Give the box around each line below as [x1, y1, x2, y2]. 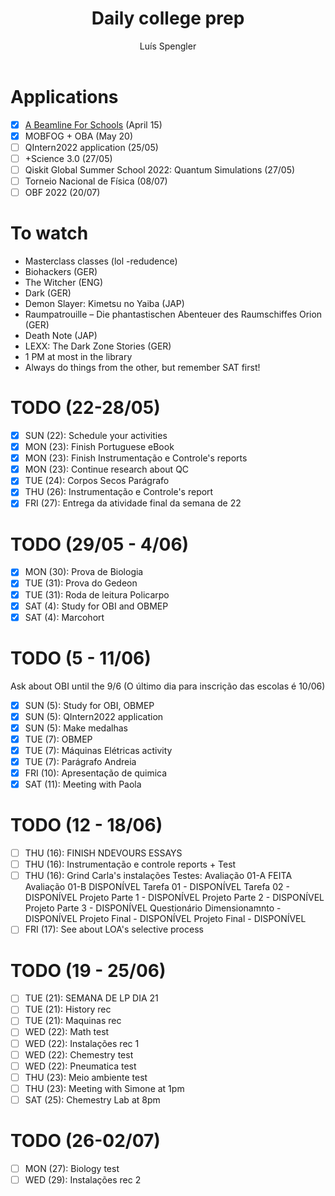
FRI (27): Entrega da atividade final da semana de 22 [24, 497, 242, 509]
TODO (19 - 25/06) [10, 959, 167, 982]
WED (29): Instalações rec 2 [24, 1173, 142, 1186]
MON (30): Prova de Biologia [24, 566, 144, 578]
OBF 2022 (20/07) [24, 187, 101, 199]
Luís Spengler [139, 40, 197, 52]
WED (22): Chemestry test [24, 1048, 134, 1061]
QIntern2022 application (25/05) [24, 141, 159, 153]
